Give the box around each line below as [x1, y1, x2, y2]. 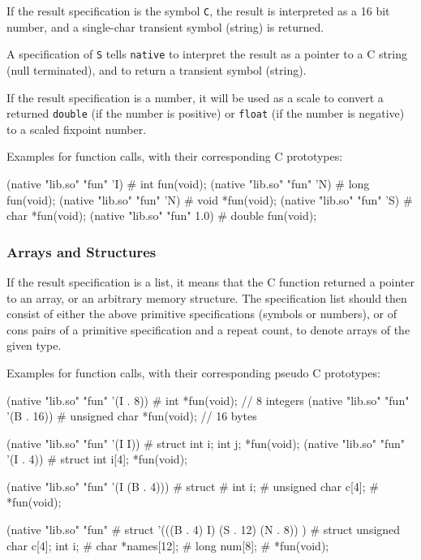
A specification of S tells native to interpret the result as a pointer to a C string [6, 45, 408, 62]
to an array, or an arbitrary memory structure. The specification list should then [6, 289, 407, 306]
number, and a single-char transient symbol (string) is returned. [6, 18, 324, 35]
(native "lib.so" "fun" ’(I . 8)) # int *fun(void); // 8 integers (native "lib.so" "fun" [6, 391, 410, 408]
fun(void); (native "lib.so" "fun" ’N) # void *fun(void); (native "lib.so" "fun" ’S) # [6, 191, 413, 208]
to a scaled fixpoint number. [6, 120, 147, 137]
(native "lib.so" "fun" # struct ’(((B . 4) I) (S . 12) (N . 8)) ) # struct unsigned [6, 521, 401, 538]
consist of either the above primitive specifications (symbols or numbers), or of [6, 305, 397, 322]
